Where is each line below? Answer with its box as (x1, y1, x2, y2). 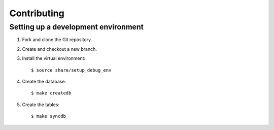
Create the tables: (22, 102, 59, 108)
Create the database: (22, 78, 66, 84)
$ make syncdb (31, 113, 66, 119)
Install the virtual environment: (22, 55, 86, 61)
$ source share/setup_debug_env (31, 67, 112, 73)
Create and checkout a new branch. (22, 46, 97, 52)
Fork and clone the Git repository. (22, 37, 92, 43)
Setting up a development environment (9, 22, 144, 31)
